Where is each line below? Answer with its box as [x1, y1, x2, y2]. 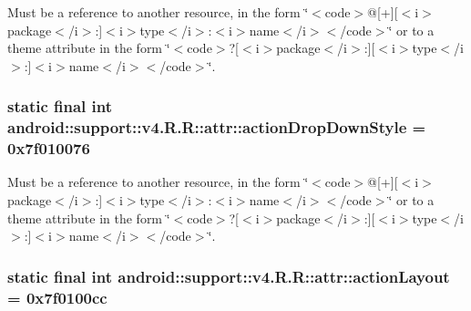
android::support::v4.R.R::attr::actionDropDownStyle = [7, 116, 426, 139]
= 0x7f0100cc [7, 285, 108, 308]
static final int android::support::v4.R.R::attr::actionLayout [7, 264, 450, 287]
